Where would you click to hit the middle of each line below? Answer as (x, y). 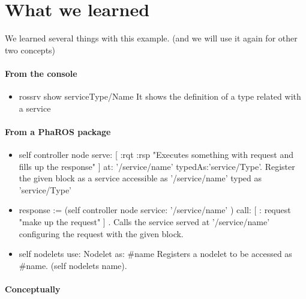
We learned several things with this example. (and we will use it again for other (151, 38)
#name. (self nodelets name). (73, 265)
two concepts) (30, 50)
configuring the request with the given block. (101, 233)
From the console (41, 73)
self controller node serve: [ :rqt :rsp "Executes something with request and (156, 155)
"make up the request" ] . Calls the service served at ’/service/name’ (144, 222)
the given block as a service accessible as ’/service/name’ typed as (140, 178)
